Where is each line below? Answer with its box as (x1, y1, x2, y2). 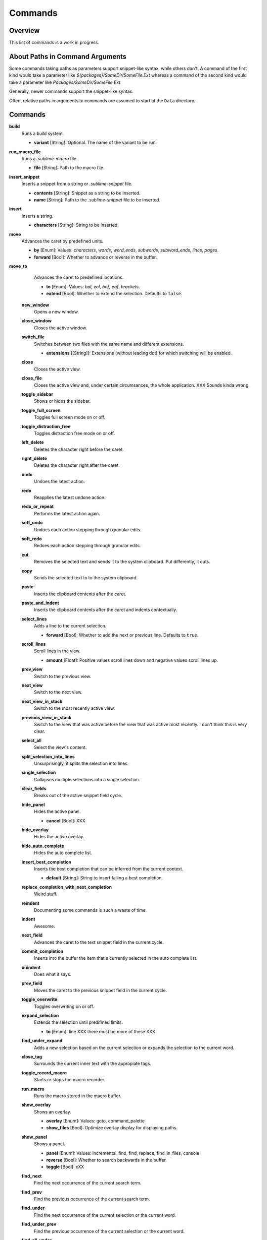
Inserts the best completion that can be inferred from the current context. (34, 866, 183, 871)
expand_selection (21, 1012, 59, 1019)
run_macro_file (9, 149, 41, 155)
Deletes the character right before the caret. (34, 446, 124, 452)
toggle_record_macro (21, 1069, 67, 1076)
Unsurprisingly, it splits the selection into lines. (34, 760, 129, 766)
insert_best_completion (21, 859, 72, 865)
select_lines (21, 616, 47, 622)
